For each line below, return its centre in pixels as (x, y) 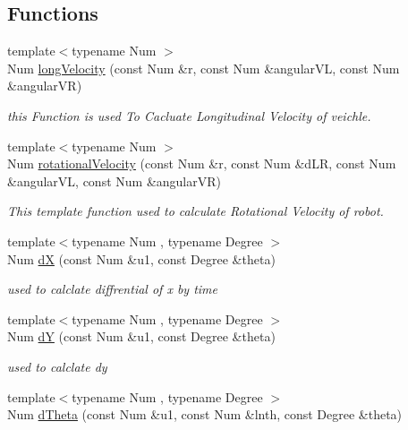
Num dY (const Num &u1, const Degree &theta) (141, 336)
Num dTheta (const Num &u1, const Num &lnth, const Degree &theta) (205, 414)
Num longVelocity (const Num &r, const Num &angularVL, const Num (204, 68)
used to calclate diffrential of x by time (112, 289)
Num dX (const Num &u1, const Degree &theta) (141, 258)
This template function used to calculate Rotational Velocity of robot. (195, 211)
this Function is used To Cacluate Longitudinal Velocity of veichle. (189, 115)
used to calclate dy (57, 366)
